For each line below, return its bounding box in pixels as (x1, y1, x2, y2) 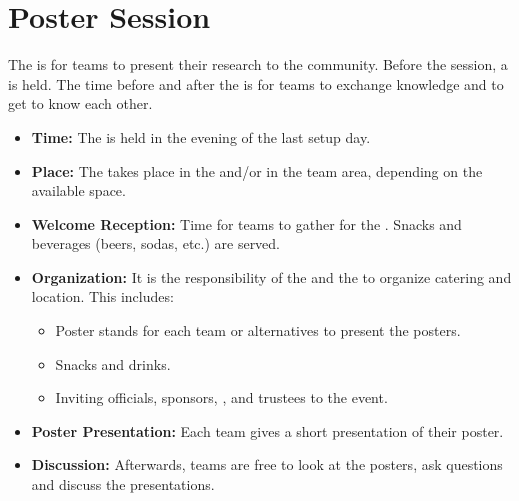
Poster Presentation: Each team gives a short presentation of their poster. (31, 420, 504, 441)
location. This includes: (31, 286, 174, 307)
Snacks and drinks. (55, 353, 171, 374)
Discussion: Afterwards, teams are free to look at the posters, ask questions (31, 454, 503, 475)
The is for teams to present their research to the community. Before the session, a (8, 54, 508, 75)
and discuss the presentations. (31, 474, 215, 495)
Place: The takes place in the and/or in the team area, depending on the (31, 160, 483, 181)
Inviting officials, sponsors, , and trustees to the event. (55, 387, 388, 408)
